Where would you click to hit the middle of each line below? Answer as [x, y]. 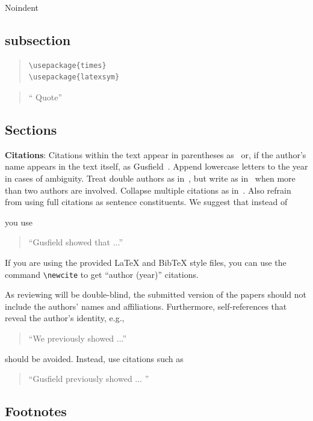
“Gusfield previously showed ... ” [89, 379]
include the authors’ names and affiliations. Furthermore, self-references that [146, 306]
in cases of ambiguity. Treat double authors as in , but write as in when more [150, 178]
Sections [31, 129]
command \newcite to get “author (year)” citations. [102, 274]
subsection [38, 39]
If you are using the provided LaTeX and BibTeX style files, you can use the [146, 262]
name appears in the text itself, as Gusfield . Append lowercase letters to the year [156, 166]
